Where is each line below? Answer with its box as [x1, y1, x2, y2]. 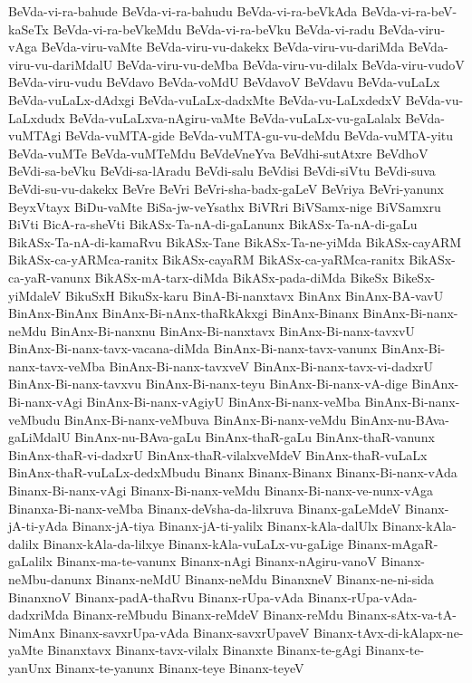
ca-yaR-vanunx [8, 267, 91, 286]
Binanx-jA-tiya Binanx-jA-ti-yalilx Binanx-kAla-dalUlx [72, 516, 379, 535]
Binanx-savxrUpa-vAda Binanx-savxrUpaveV [59, 622, 310, 641]
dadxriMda [8, 605, 69, 624]
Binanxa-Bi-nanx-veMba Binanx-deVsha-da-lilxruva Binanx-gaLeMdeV [8, 498, 401, 517]
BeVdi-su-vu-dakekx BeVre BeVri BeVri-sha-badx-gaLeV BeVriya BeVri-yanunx [8, 178, 444, 197]
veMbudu [8, 409, 61, 428]
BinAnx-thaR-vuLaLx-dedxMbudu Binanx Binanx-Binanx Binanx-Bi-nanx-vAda [8, 463, 458, 482]
